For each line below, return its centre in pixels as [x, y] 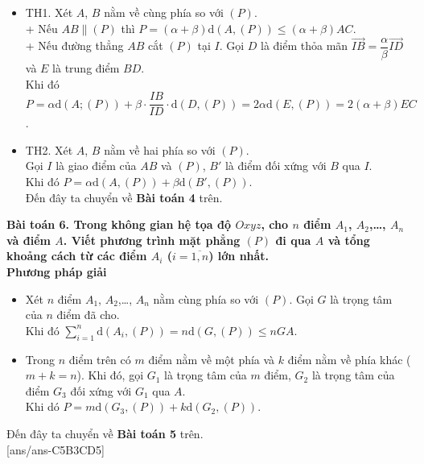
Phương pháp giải [57, 271]
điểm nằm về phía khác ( [349, 359]
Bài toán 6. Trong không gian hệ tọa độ [119, 224]
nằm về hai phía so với [160, 149]
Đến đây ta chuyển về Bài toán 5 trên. [105, 433]
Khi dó [42, 406]
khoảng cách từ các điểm [77, 256]
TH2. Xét [49, 149]
